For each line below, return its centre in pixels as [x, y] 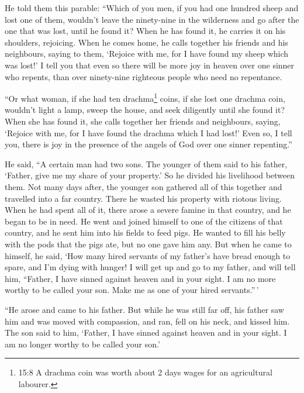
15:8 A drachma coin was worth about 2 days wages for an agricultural [145, 372]
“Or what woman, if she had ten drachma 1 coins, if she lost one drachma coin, [145, 97]
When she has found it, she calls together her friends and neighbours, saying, [143, 121]
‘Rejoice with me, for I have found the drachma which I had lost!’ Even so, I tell [148, 132]
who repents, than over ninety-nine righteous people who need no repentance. [144, 76]
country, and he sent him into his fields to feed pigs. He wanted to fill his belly [145, 232]
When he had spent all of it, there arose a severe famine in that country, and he [148, 210]
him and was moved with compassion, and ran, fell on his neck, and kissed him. [147, 321]
